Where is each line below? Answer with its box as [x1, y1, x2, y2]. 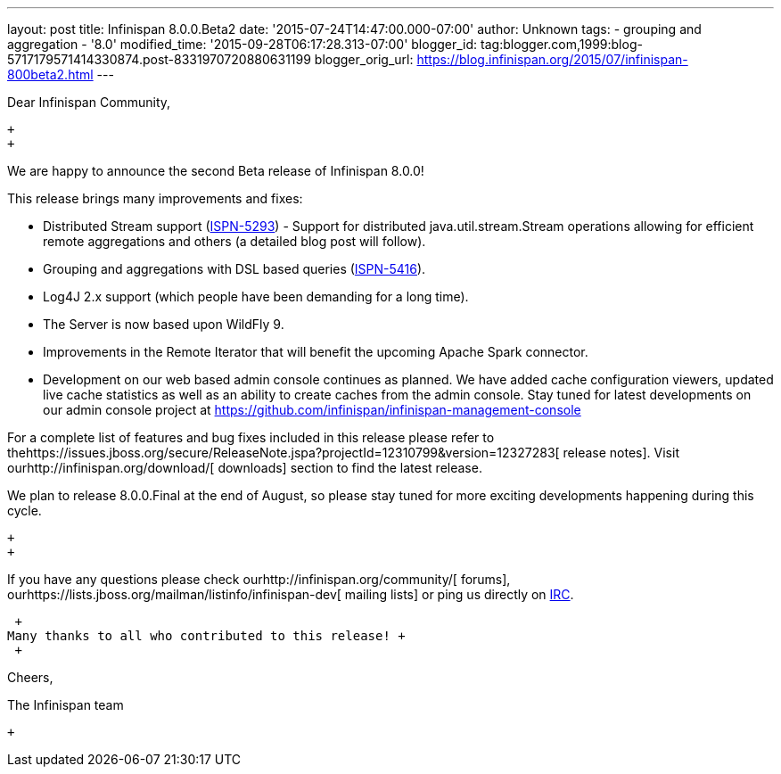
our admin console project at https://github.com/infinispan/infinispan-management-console [43, 402, 581, 417]
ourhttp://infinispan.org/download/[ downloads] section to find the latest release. [7, 460, 482, 475]
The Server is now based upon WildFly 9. [43, 317, 284, 332]
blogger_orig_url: [314, 52, 414, 67]
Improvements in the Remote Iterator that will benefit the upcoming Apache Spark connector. [43, 344, 588, 359]
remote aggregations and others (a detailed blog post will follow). [43, 234, 426, 249]
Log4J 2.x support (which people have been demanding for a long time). [43, 289, 469, 304]
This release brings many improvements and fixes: [7, 191, 303, 206]
